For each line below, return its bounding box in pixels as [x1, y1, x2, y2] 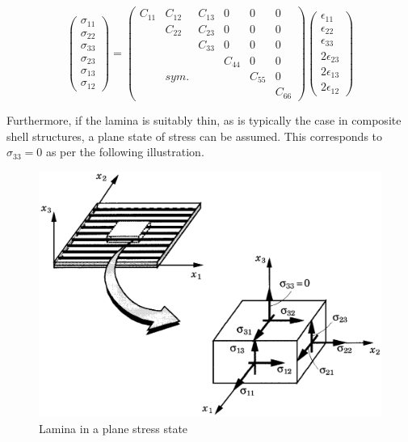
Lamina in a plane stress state [39, 419, 188, 436]
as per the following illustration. [45, 143, 204, 160]
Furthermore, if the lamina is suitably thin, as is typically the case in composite [6, 111, 402, 128]
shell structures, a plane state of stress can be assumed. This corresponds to [6, 127, 383, 144]
